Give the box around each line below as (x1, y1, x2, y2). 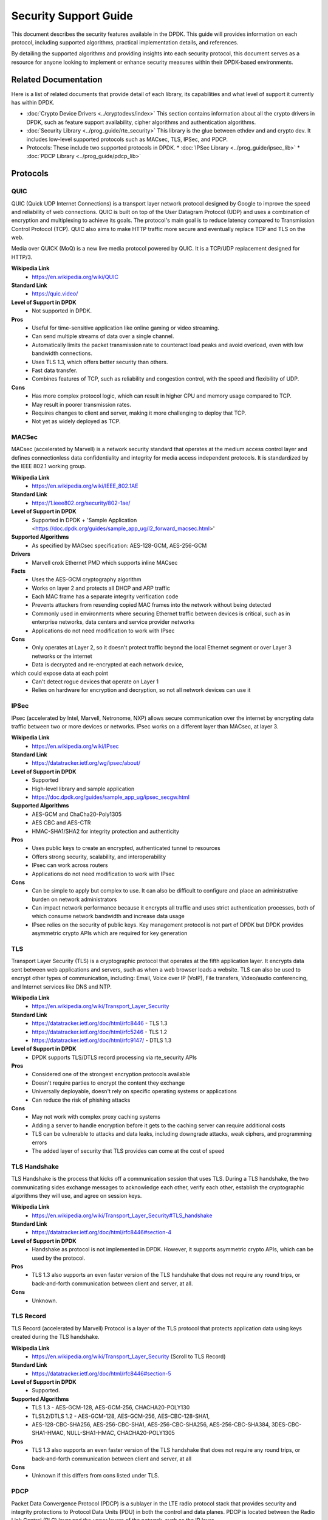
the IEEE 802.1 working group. (11, 463, 86, 470)
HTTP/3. (11, 253, 33, 261)
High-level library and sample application (32, 785, 135, 792)
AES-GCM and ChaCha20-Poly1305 (32, 810, 122, 818)
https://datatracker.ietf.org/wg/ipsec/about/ (32, 759, 141, 767)
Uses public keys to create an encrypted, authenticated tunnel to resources (32, 845, 221, 852)
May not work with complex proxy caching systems (32, 1113, 161, 1121)
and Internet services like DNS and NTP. (11, 983, 112, 990)
